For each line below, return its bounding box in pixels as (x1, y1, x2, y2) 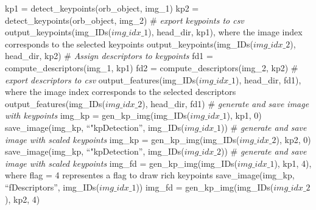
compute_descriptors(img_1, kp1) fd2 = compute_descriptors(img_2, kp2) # (5, 61, 298, 74)
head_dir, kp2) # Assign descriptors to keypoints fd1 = (5, 49, 213, 62)
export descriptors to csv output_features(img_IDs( (5, 73, 199, 86)
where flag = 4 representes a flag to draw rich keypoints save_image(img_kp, (5, 169, 295, 181)
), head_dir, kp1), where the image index (148, 26, 303, 38)
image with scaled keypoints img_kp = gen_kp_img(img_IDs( (5, 133, 240, 145)
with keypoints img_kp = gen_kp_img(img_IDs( (5, 109, 191, 122)
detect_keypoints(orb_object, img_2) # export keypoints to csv (5, 13, 244, 26)
